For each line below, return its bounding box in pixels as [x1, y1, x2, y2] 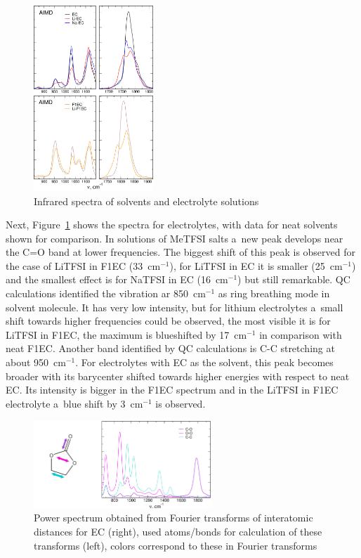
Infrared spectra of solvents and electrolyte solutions [34, 193, 259, 208]
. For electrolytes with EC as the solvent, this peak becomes [75, 355, 334, 370]
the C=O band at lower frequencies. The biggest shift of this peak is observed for [6, 245, 355, 259]
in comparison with [259, 327, 342, 342]
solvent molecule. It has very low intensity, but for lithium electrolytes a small [6, 299, 343, 314]
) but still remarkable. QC [237, 272, 350, 287]
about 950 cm [6, 355, 66, 370]
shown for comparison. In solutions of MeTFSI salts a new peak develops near [6, 231, 343, 245]
